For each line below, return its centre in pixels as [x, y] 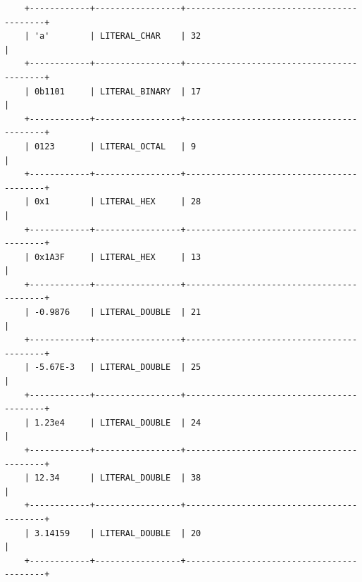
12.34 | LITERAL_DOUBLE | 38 [118, 478]
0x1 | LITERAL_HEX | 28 [118, 202]
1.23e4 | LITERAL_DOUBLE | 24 [118, 422]
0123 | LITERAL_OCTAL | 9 [115, 146]
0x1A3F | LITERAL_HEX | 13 [118, 257]
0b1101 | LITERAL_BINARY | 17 [118, 91]
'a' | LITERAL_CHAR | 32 [118, 36]
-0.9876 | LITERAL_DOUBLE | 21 [118, 312]
